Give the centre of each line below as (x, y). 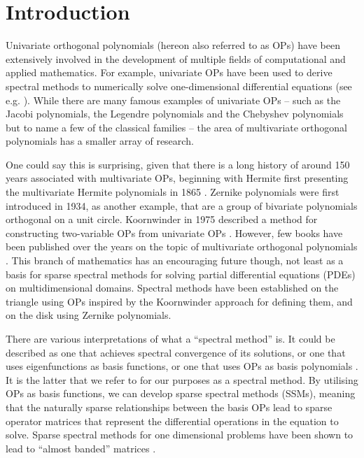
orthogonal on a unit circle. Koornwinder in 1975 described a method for (162, 219)
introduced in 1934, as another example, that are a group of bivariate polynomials (182, 205)
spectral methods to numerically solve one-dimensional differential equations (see (179, 86)
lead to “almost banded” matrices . (81, 448)
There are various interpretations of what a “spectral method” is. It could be (170, 338)
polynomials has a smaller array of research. (100, 141)
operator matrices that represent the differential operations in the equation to (172, 421)
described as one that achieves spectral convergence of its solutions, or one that (176, 352)
